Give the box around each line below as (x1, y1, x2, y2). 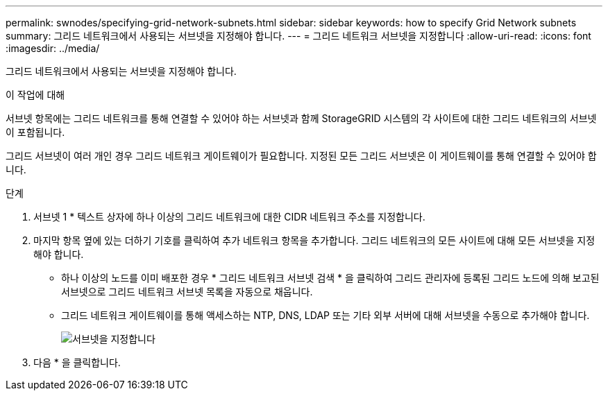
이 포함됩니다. (6, 126, 65, 138)
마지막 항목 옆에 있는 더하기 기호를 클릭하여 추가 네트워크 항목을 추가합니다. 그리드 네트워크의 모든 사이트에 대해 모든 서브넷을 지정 (33, 234, 596, 246)
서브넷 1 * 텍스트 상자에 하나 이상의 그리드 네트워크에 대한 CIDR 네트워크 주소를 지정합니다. (33, 211, 425, 223)
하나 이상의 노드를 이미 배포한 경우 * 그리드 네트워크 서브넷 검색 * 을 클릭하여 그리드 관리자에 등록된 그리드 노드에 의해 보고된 (61, 272, 600, 284)
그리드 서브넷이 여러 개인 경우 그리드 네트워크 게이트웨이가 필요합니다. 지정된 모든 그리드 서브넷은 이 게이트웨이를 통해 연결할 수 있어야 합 (6, 150, 597, 162)
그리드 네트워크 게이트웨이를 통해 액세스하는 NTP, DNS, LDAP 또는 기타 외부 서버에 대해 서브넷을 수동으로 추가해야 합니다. (61, 309, 590, 321)
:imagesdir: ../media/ (6, 42, 100, 54)
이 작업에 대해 (6, 89, 65, 101)
